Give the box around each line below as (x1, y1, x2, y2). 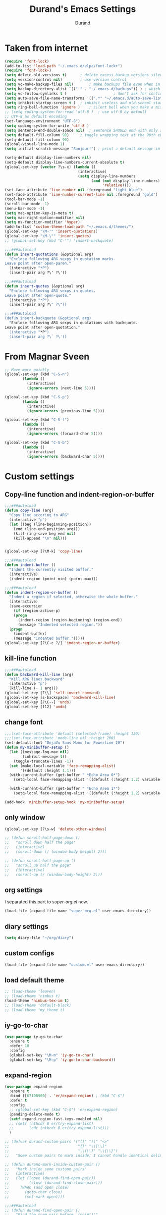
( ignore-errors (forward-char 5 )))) (26, 431, 103, 436)
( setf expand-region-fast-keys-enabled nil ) (9, 1116, 103, 1121)
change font (4, 718, 43, 726)
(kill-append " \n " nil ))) (13, 536, 67, 541)
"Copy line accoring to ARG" (9, 513, 69, 518)
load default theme (4, 976, 64, 984)
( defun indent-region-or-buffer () (4, 590, 78, 595)
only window (4, 814, 45, 822)
